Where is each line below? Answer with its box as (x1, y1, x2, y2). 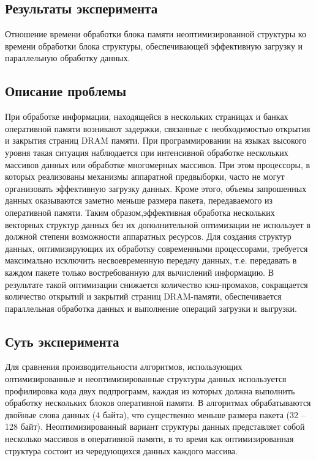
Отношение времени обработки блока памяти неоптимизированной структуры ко (5, 28, 306, 40)
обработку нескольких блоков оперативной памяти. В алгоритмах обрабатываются (5, 396, 311, 409)
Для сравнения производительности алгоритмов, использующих (5, 360, 243, 373)
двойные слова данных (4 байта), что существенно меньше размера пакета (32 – (5, 408, 306, 421)
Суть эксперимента (5, 331, 119, 350)
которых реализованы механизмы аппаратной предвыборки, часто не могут (5, 170, 285, 183)
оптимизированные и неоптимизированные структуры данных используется (5, 372, 287, 385)
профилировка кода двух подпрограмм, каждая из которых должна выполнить (5, 384, 295, 397)
